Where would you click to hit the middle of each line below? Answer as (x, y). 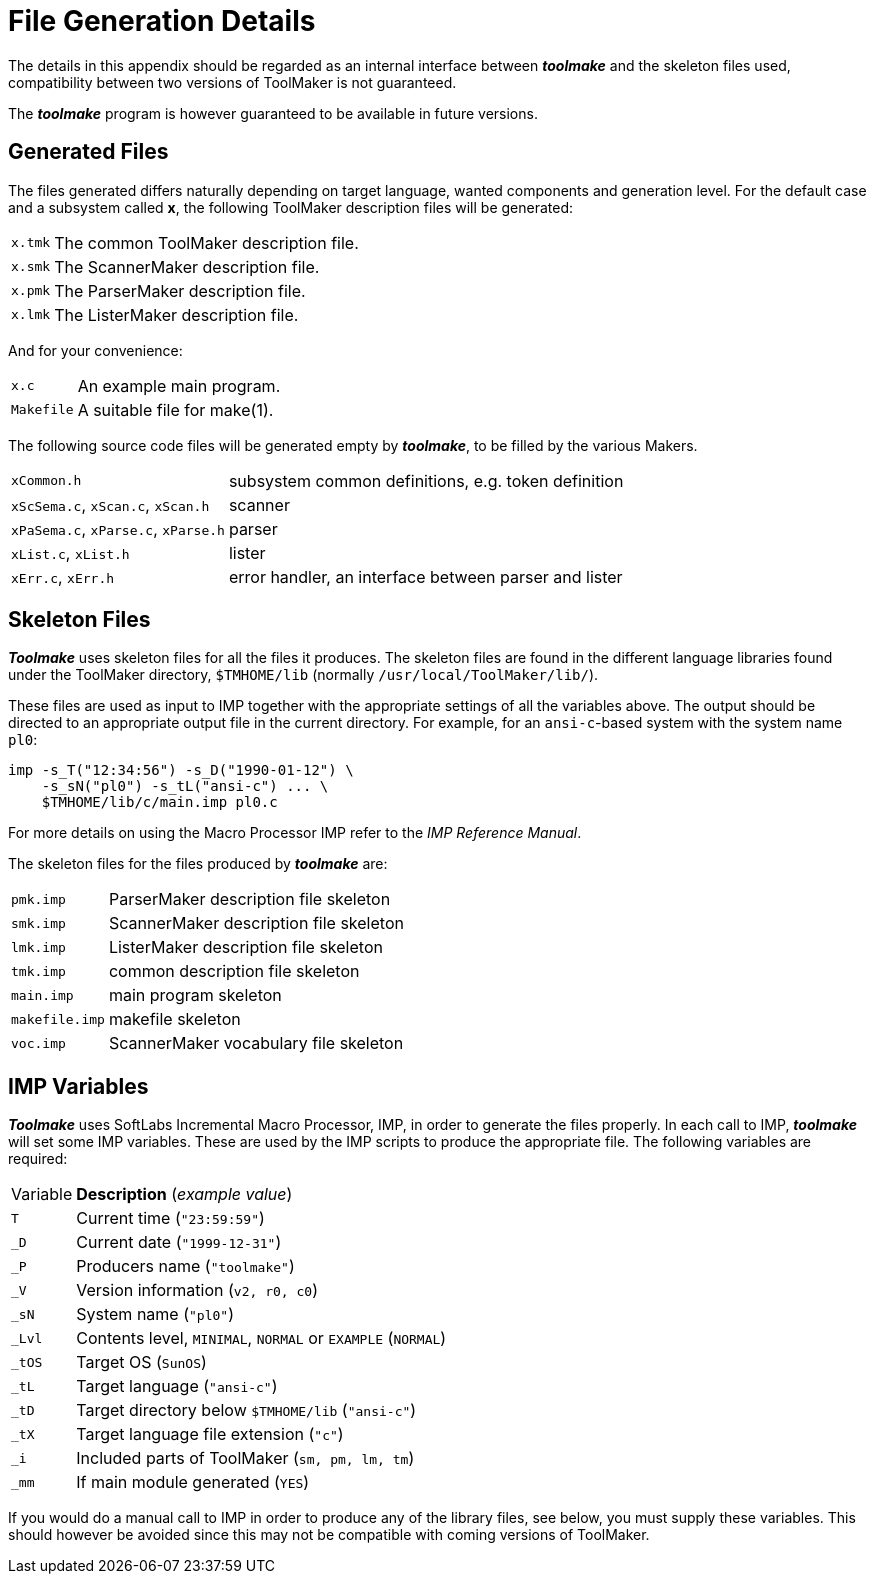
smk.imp (38, 923)
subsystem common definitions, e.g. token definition (426, 480)
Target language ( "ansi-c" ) (177, 1386)
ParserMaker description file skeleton (249, 899)
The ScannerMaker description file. (187, 266)
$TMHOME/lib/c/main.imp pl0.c (159, 802)
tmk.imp (38, 971)
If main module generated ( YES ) (193, 1482)
